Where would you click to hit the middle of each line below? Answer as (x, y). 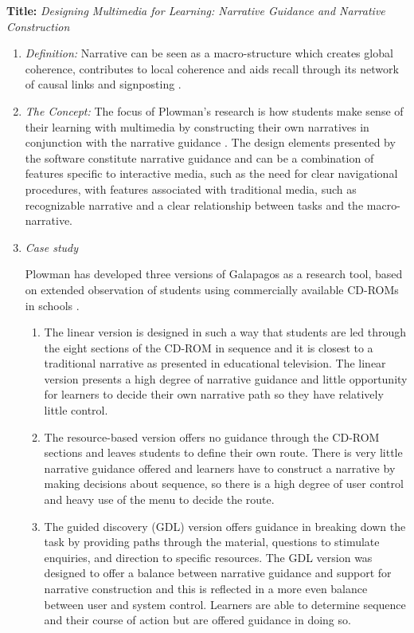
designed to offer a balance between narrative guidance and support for (218, 573)
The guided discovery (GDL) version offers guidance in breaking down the (225, 526)
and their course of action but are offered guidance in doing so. (197, 620)
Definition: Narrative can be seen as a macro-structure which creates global (209, 53)
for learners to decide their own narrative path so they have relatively (214, 394)
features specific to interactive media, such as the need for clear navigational (211, 173)
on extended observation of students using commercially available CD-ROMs (212, 289)
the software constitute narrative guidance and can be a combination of (199, 157)
